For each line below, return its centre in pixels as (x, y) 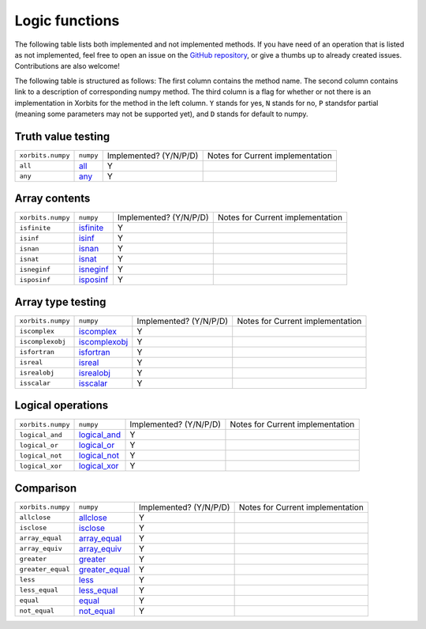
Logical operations (62, 406)
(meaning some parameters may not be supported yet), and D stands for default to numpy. (161, 114)
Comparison (46, 488)
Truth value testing (62, 136)
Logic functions (67, 21)
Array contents (52, 199)
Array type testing (60, 301)
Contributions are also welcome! (67, 66)
